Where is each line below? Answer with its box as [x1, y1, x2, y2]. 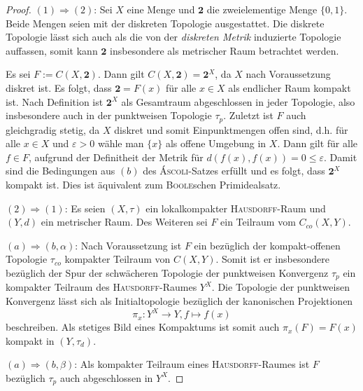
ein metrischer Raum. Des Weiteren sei [41, 214, 208, 229]
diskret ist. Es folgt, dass [6, 80, 112, 95]
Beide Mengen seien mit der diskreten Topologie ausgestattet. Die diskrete [6, 15, 325, 30]
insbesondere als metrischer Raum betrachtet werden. [110, 43, 339, 57]
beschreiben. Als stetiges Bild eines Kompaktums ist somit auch [6, 320, 280, 334]
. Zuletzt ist [223, 108, 273, 123]
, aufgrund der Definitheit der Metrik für [28, 149, 204, 164]
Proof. [6, 2, 31, 16]
